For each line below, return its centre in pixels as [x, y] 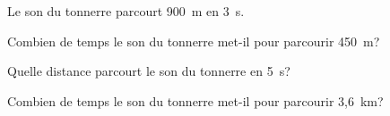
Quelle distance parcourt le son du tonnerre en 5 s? [149, 71]
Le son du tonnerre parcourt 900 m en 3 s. [126, 11]
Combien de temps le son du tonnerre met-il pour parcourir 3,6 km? [195, 100]
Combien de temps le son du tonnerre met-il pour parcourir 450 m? [194, 41]
